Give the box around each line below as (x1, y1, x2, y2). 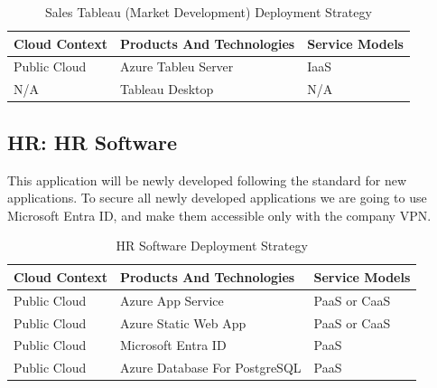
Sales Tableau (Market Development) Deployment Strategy (45, 3, 372, 21)
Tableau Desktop (119, 80, 214, 99)
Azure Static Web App (119, 313, 246, 332)
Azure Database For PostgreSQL (119, 358, 302, 377)
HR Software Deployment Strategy (116, 236, 308, 255)
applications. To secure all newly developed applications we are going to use (7, 188, 427, 207)
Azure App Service (119, 290, 224, 309)
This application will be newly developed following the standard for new (7, 170, 407, 189)
